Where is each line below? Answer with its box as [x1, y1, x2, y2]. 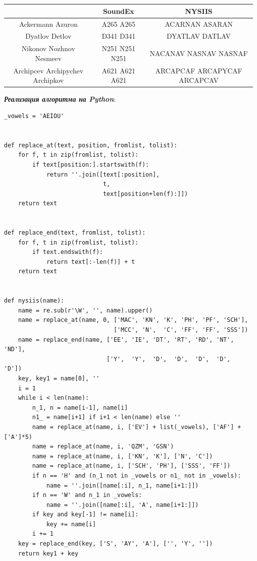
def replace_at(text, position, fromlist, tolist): [4, 141, 177, 149]
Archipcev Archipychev [13, 65, 84, 75]
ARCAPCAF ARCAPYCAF [155, 65, 242, 75]
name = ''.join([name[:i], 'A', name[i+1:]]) [46, 501, 199, 508]
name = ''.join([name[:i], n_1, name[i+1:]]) [46, 482, 199, 489]
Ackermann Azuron [19, 18, 78, 29]
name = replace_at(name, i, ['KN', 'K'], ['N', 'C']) [32, 452, 213, 460]
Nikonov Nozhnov [21, 43, 75, 54]
